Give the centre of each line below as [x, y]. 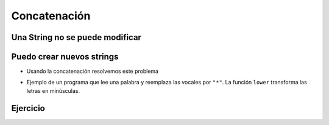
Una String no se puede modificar [76, 37]
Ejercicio [28, 108]
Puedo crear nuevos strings [65, 57]
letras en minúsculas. [53, 90]
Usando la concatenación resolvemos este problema [92, 71]
